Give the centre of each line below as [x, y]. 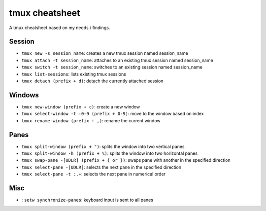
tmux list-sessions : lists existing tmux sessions [74, 74]
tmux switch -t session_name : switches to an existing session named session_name [112, 67]
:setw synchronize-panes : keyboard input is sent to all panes [87, 200]
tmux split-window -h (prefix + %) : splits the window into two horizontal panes [110, 153]
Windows [24, 95]
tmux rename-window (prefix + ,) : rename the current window [91, 120]
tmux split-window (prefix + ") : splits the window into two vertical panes [103, 146]
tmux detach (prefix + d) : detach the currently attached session [92, 81]
